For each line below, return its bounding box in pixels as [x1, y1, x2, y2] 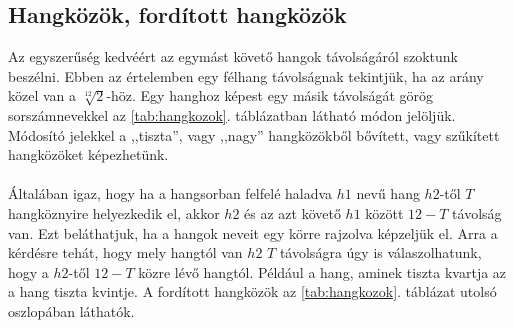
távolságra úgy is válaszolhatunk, [279, 242, 482, 263]
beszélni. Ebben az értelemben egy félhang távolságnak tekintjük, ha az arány [8, 65, 484, 86]
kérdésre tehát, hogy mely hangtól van [8, 242, 243, 263]
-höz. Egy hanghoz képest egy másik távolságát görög [106, 85, 434, 106]
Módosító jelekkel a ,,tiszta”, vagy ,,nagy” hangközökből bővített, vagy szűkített [8, 124, 500, 145]
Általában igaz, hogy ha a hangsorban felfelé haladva [8, 183, 333, 204]
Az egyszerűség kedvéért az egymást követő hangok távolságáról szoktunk [8, 46, 458, 67]
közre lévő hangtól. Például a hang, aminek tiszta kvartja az [138, 261, 507, 282]
